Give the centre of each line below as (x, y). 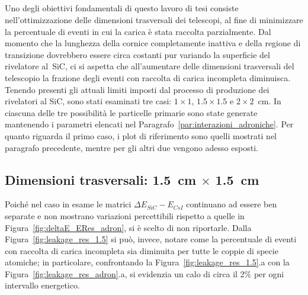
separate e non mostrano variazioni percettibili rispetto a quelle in (125, 215)
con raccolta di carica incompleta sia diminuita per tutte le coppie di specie (142, 250)
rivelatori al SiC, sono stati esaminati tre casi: (88, 101)
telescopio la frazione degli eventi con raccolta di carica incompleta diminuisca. (148, 77)
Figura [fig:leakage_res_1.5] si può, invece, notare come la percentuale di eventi (151, 239)
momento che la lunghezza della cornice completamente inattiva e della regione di (153, 43)
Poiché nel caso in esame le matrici (68, 204)
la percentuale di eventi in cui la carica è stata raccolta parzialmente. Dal (138, 31)
